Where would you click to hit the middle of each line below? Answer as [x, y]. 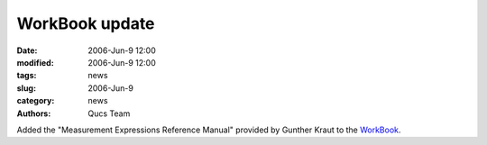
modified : [35, 62]
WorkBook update [86, 23]
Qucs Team [109, 113]
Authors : [34, 113]
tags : [27, 76]
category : [36, 101]
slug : [26, 88]
